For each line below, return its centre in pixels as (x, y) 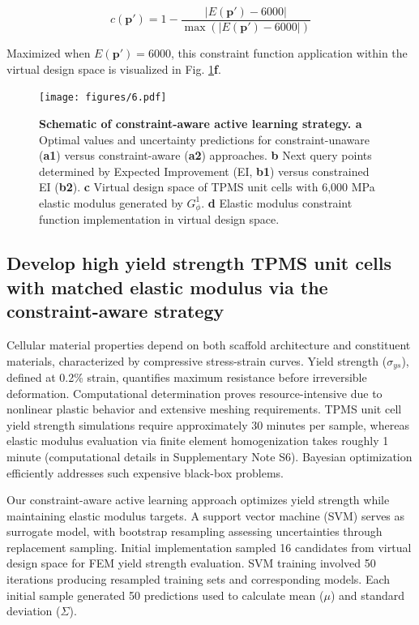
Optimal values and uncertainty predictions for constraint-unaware (205, 139)
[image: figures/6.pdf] (103, 98)
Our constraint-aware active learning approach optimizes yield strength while (198, 500)
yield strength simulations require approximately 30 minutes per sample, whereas (208, 424)
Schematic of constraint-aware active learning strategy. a (201, 123)
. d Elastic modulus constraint (277, 202)
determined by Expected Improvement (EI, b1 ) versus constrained (204, 171)
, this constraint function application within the (289, 53)
